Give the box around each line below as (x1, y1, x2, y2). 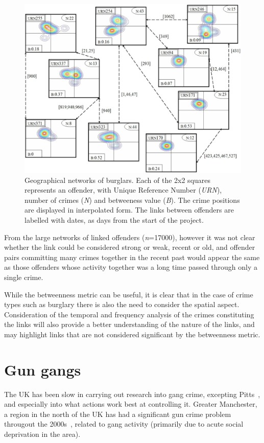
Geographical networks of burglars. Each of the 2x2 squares (25, 174, 211, 185)
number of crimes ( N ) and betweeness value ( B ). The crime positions (25, 194, 240, 205)
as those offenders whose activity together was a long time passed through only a (4, 262, 258, 272)
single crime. (4, 271, 43, 282)
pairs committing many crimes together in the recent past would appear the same (4, 251, 260, 262)
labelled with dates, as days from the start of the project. (25, 214, 204, 225)
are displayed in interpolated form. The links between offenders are (25, 204, 234, 215)
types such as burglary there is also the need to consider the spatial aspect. (4, 299, 239, 310)
